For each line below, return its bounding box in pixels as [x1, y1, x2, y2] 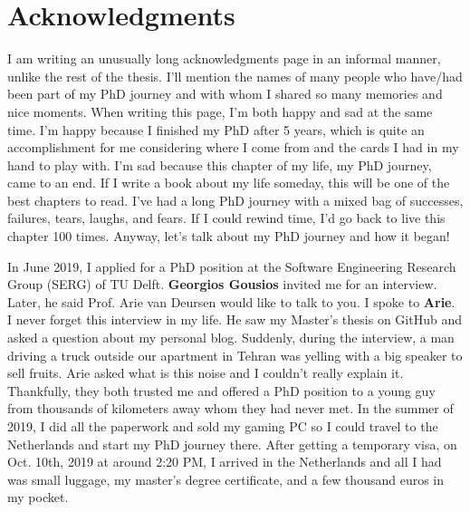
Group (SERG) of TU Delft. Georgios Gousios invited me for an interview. [7, 275, 437, 294]
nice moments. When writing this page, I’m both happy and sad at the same [7, 101, 433, 121]
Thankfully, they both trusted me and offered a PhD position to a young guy [7, 381, 436, 400]
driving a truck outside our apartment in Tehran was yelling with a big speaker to [7, 345, 463, 364]
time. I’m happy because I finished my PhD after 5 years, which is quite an [7, 120, 425, 139]
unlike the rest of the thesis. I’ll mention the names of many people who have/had [7, 66, 463, 85]
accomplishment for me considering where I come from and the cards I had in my [7, 138, 459, 157]
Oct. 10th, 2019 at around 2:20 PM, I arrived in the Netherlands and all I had [7, 452, 442, 471]
